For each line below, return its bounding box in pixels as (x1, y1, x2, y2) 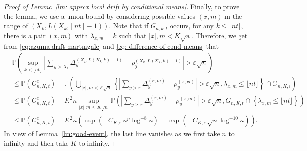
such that (119, 30, 147, 40)
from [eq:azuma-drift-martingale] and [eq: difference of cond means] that (4, 41, 219, 51)
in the (224, 11, 242, 21)
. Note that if (109, 20, 149, 30)
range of (4, 20, 28, 30)
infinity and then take (4, 138, 69, 148)
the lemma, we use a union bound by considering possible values (4, 11, 195, 21)
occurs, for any (170, 20, 214, 30)
